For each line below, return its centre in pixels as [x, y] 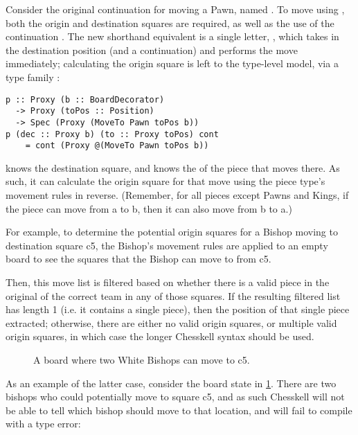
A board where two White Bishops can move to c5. [142, 359]
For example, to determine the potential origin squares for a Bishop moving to [172, 232]
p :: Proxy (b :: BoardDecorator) [85, 99]
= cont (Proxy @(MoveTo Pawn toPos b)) [117, 146]
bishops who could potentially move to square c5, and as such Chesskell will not [175, 397]
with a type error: [43, 424]
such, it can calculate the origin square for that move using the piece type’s [165, 181]
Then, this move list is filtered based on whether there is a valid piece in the [168, 282]
